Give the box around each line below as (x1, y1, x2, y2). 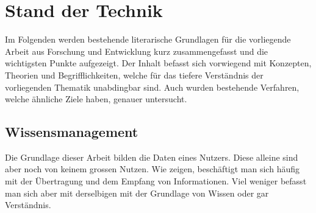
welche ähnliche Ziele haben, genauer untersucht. (5, 93, 187, 105)
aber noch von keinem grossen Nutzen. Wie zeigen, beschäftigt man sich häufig (5, 162, 300, 175)
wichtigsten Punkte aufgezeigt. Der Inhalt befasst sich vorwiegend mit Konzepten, (5, 57, 312, 69)
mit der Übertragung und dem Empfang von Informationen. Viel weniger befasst (5, 175, 307, 187)
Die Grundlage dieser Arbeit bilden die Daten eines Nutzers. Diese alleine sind (5, 150, 298, 163)
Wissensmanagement (5, 122, 138, 141)
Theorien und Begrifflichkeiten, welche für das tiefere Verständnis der (5, 68, 264, 81)
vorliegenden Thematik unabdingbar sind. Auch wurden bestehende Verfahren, (5, 80, 300, 93)
